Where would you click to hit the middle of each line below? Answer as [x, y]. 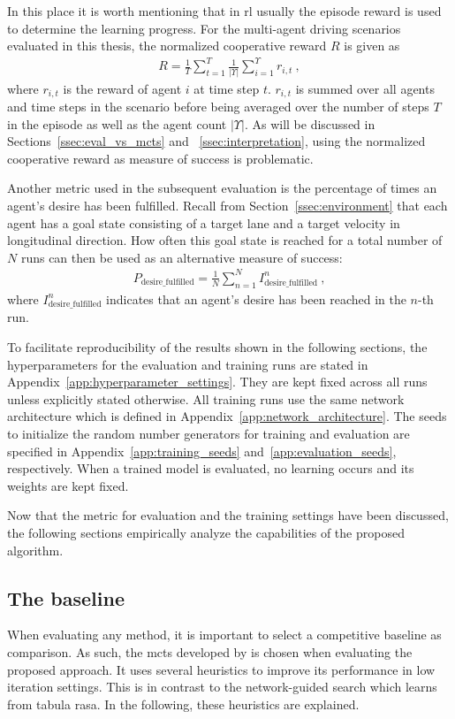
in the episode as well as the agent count [117, 123]
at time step [227, 88]
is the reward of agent [122, 88]
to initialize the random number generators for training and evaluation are [209, 434]
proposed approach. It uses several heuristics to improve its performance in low [221, 669]
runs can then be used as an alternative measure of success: [182, 257]
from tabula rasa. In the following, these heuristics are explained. [183, 704]
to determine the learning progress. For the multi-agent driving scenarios [204, 28]
